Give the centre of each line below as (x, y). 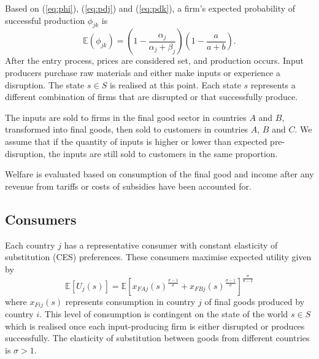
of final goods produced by (255, 301)
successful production (45, 20)
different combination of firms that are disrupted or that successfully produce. (152, 97)
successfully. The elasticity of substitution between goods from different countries (157, 338)
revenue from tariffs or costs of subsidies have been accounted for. (128, 186)
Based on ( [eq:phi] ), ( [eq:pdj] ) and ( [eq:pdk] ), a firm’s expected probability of (150, 8)
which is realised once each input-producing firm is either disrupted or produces (155, 326)
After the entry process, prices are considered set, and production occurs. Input (154, 60)
